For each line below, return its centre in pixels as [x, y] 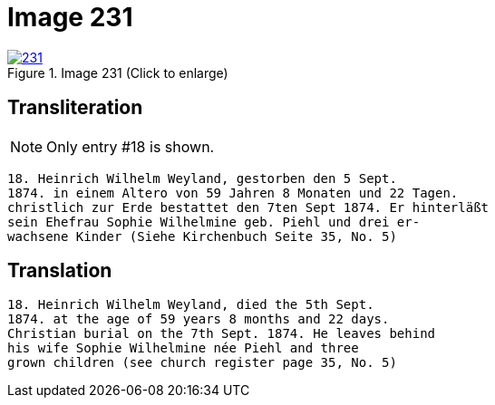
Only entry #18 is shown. [131, 146]
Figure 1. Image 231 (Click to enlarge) [118, 72]
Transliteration [75, 108]
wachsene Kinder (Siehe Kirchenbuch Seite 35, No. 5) [202, 236]
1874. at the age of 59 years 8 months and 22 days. [199, 319]
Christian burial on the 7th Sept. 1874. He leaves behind [222, 334]
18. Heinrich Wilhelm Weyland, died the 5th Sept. [191, 305]
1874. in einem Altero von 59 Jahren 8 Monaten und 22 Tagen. [233, 193]
